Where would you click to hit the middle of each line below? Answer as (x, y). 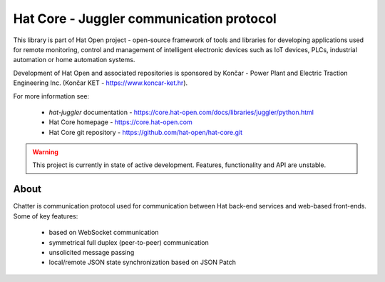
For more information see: (51, 96)
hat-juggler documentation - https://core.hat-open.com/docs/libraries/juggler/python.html (181, 112)
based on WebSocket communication (104, 233)
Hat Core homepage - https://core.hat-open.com (120, 122)
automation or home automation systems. (74, 60)
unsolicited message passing (92, 252)
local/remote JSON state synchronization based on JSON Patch (143, 262)
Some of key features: (46, 216)
